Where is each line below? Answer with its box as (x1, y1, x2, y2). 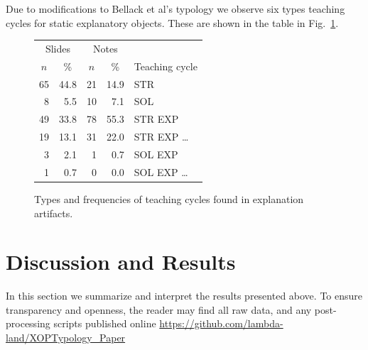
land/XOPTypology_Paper (6, 330, 126, 345)
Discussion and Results (6, 247, 236, 276)
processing (6, 316, 50, 331)
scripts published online (53, 316, 156, 331)
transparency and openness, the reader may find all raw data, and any (6, 302, 312, 317)
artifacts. (34, 205, 73, 220)
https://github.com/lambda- (159, 316, 283, 331)
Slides (45, 40, 70, 55)
